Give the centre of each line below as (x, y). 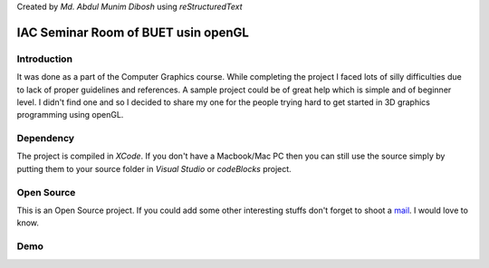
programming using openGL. (70, 115)
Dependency (46, 139)
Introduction (44, 59)
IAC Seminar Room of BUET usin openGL (133, 32)
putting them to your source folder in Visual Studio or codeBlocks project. (154, 168)
